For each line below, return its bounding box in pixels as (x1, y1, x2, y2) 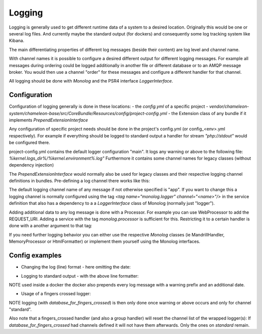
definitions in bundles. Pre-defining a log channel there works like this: (9, 178, 150, 184)
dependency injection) (9, 162, 54, 168)
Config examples (9, 251, 62, 260)
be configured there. (9, 140, 50, 146)
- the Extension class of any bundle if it (168, 110, 246, 116)
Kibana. (9, 38, 24, 44)
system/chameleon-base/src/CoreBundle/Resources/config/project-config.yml (9, 110, 167, 116)
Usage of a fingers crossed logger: (21, 291, 91, 297)
